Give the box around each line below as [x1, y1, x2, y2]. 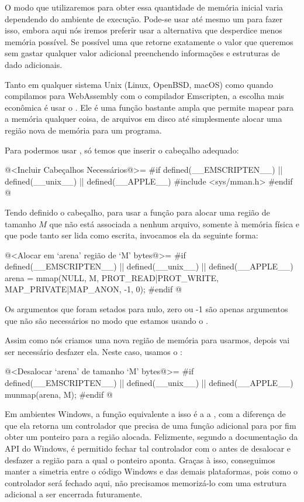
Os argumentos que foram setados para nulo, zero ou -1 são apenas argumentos [5, 303, 288, 315]
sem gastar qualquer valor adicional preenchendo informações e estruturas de [5, 47, 280, 59]
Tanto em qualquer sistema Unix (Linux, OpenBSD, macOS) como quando [5, 78, 273, 90]
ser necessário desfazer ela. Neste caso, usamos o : [5, 345, 182, 357]
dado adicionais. [5, 58, 63, 70]
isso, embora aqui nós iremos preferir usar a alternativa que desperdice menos [5, 24, 282, 36]
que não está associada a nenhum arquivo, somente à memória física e [49, 217, 300, 230]
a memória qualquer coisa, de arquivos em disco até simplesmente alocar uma [5, 112, 282, 125]
